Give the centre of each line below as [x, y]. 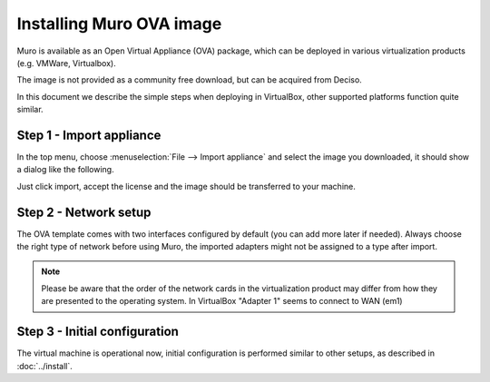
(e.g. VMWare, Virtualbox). [67, 63]
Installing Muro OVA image [119, 24]
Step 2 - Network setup [84, 212]
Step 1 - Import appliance [89, 135]
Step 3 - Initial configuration [98, 332]
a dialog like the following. [65, 170]
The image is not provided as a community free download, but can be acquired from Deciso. [189, 80]
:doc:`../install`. [44, 366]
